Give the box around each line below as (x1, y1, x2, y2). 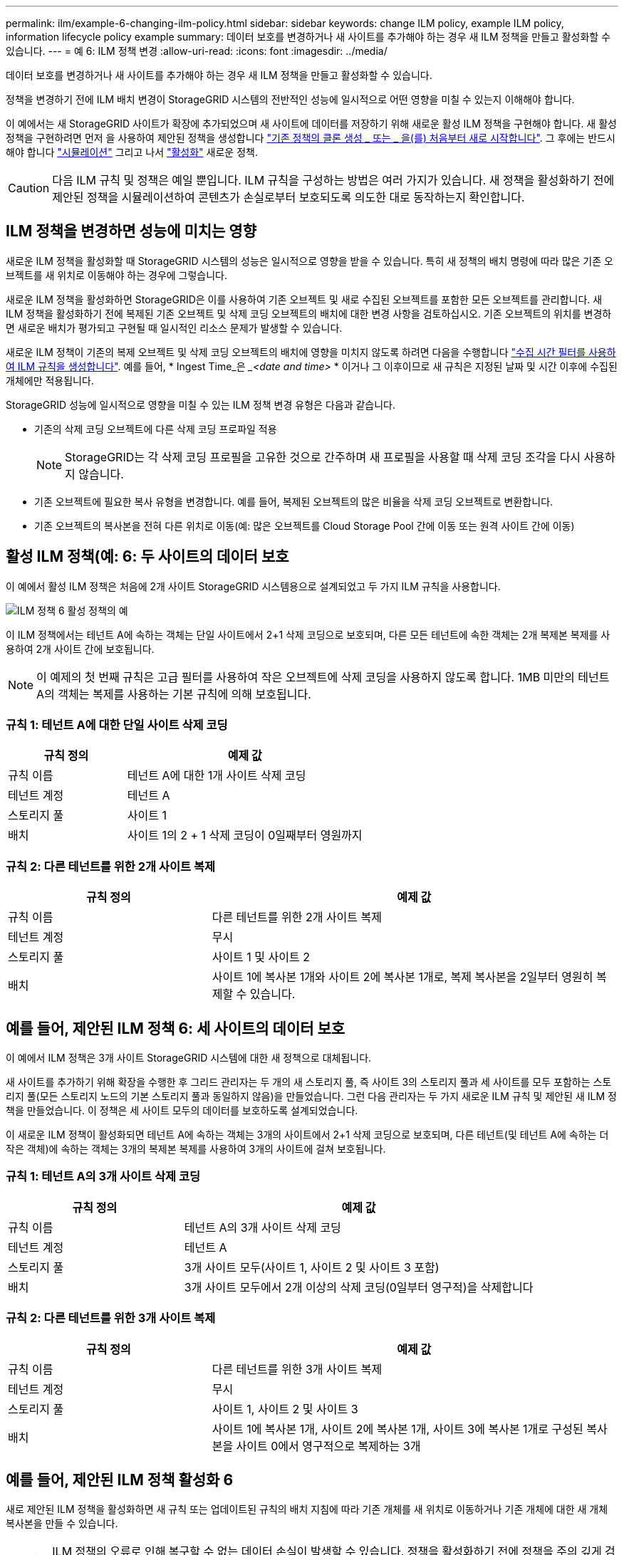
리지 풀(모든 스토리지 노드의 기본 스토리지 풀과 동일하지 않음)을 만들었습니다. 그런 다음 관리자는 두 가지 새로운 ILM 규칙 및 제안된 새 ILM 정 (6, 1090, 617, 1103)
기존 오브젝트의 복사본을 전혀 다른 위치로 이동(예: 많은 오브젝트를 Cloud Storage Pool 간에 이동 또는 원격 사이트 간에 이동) (34, 519, 575, 532)
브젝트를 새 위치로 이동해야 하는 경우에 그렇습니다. (6, 268, 228, 281)
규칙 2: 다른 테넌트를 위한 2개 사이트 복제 (6, 859, 216, 874)
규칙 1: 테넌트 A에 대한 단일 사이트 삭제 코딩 (6, 718, 228, 733)
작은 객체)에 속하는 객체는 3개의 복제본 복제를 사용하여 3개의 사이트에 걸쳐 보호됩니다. (6, 1143, 386, 1156)
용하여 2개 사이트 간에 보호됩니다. (6, 642, 155, 655)
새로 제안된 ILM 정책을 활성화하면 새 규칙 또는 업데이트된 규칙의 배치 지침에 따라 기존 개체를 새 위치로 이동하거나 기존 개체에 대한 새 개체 (6, 1503, 608, 1516)
